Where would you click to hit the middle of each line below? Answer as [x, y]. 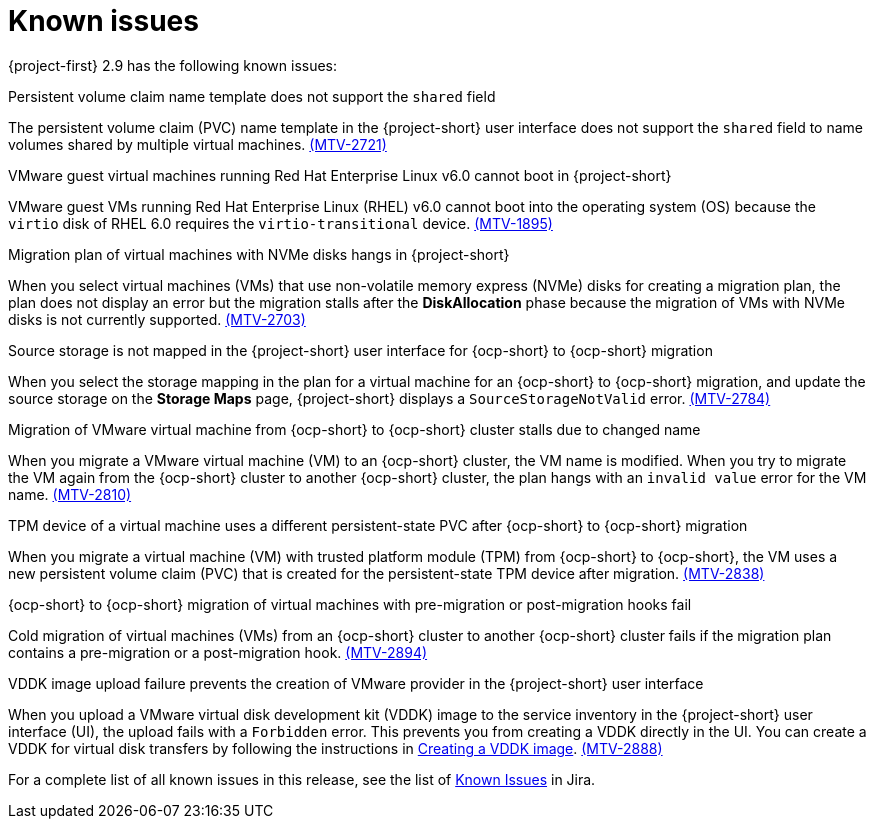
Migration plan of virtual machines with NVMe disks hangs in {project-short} [259, 254]
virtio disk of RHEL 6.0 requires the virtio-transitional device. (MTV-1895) [280, 223]
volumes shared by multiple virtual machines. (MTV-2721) [197, 144]
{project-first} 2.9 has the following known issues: [173, 65]
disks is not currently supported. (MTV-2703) [157, 319]
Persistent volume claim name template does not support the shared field [252, 96]
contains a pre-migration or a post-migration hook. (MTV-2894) [218, 652]
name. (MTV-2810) [70, 494]
